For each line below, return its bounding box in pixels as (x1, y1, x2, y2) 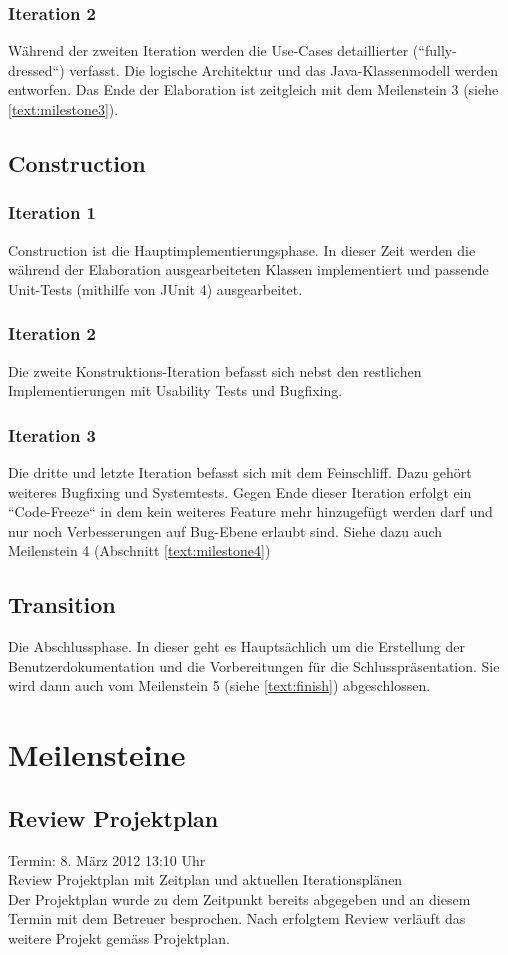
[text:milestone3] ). (8, 99, 119, 119)
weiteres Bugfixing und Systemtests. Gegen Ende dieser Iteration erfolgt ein (8, 481, 472, 502)
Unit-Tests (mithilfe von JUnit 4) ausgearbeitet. (8, 278, 303, 299)
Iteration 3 (8, 422, 97, 447)
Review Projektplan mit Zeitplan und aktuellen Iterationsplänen (8, 869, 403, 890)
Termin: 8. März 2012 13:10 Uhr (8, 849, 206, 870)
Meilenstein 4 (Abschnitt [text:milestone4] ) (8, 540, 271, 561)
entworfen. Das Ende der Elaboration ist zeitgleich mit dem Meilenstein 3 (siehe (8, 79, 499, 100)
